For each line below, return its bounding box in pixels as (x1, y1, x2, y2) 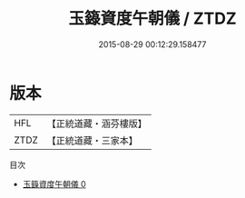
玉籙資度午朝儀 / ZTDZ (67, 8, 238, 29)
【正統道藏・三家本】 (46, 134, 139, 146)
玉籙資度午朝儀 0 (22, 178, 86, 189)
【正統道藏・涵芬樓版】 (46, 117, 148, 130)
